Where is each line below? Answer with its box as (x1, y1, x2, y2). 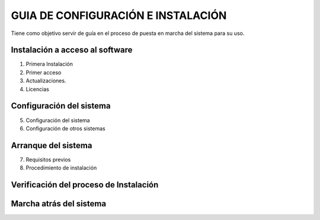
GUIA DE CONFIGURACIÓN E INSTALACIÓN (11, 9, 227, 22)
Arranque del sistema (11, 140, 92, 151)
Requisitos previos (25, 156, 71, 163)
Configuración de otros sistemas (25, 125, 106, 132)
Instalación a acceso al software (11, 45, 133, 55)
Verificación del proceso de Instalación (11, 180, 159, 190)
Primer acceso (25, 69, 62, 76)
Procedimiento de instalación (25, 164, 97, 171)
